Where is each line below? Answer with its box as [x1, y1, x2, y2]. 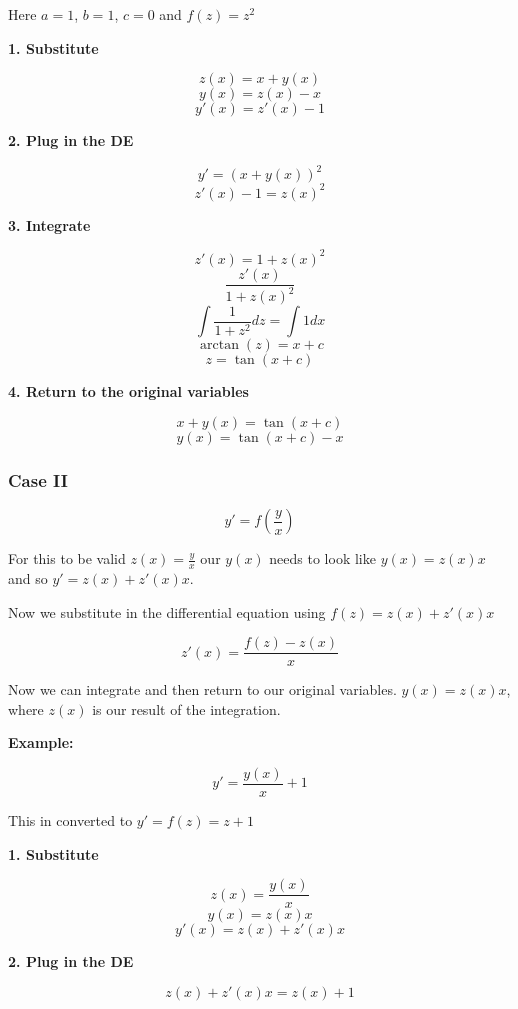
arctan [200, 338, 240, 353]
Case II [8, 467, 68, 492]
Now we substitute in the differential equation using [8, 601, 326, 622]
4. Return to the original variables [8, 381, 249, 402]
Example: [8, 732, 74, 753]
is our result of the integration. [92, 698, 281, 719]
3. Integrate [8, 214, 91, 235]
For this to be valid [8, 548, 126, 569]
